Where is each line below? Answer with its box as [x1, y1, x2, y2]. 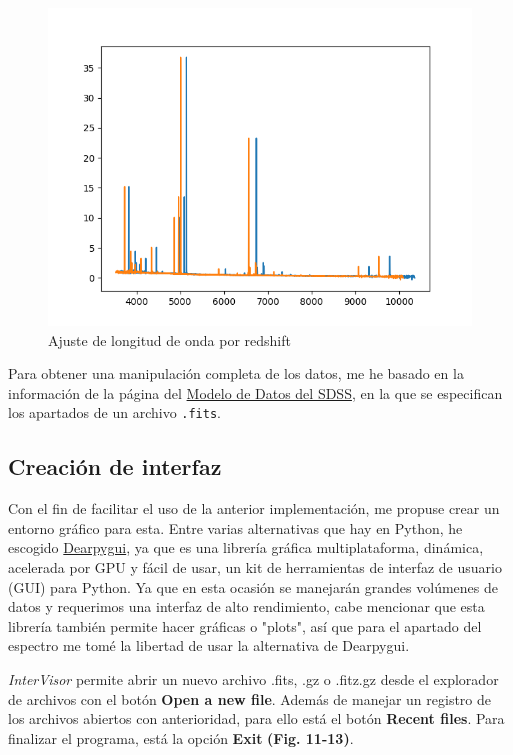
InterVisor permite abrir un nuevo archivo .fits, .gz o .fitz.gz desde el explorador [8, 668, 499, 689]
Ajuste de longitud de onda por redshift [48, 329, 291, 350]
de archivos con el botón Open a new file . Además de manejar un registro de [8, 688, 492, 709]
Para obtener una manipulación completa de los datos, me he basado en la [8, 363, 464, 384]
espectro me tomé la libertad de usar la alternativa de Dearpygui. [8, 635, 410, 656]
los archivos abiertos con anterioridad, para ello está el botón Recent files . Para [8, 708, 505, 729]
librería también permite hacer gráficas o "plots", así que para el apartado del [8, 615, 482, 636]
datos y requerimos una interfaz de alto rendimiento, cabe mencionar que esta [8, 596, 485, 617]
